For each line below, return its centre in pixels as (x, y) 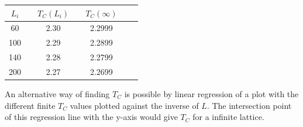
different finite (30, 105)
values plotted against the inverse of (134, 105)
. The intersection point (249, 105)
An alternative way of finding (57, 93)
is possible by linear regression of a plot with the (211, 93)
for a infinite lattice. (228, 117)
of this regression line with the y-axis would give (91, 117)
